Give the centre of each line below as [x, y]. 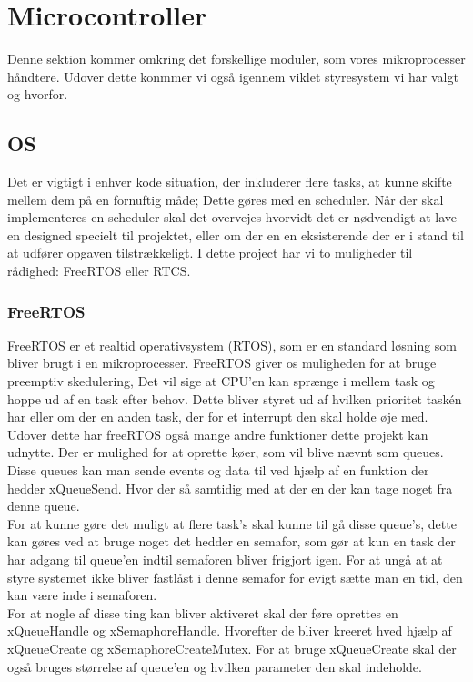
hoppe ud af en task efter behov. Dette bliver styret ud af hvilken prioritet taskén [235, 398]
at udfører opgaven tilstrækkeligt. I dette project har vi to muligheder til [210, 253]
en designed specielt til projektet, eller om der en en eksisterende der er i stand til [236, 234]
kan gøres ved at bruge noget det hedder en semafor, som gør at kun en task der [231, 541]
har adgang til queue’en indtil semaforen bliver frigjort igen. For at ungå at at [225, 560]
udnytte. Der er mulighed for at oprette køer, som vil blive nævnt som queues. [226, 452]
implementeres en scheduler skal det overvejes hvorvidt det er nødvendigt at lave [232, 217]
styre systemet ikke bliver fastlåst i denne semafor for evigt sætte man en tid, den [235, 577]
